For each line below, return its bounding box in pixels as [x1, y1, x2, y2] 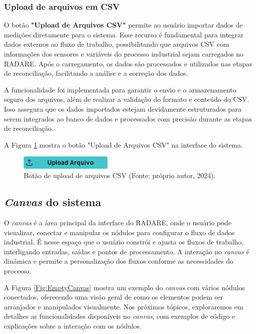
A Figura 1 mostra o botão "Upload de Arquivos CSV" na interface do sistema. [4, 139, 243, 150]
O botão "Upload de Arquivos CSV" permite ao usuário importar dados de [4, 20, 243, 30]
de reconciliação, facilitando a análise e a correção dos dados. [4, 68, 188, 78]
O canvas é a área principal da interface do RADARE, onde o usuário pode [4, 217, 232, 228]
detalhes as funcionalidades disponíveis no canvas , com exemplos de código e [4, 311, 235, 321]
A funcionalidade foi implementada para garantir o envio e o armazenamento [4, 84, 236, 94]
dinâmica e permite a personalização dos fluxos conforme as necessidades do [4, 256, 233, 266]
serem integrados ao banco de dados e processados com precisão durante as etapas [4, 113, 252, 123]
